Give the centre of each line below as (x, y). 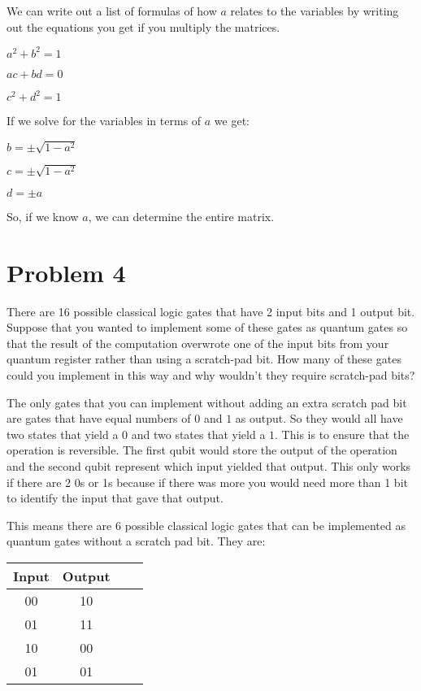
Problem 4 (66, 272)
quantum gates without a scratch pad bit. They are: (136, 541)
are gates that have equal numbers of (99, 418)
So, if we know (43, 216)
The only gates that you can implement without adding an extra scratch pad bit (207, 402)
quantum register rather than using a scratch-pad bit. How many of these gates (204, 359)
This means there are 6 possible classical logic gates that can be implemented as (206, 525)
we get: (232, 121)
